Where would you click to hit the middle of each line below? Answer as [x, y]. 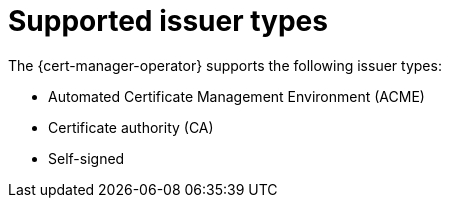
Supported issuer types [168, 21]
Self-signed [86, 158]
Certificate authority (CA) [131, 127]
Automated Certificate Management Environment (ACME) [236, 96]
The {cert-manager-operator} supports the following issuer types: [225, 65]
